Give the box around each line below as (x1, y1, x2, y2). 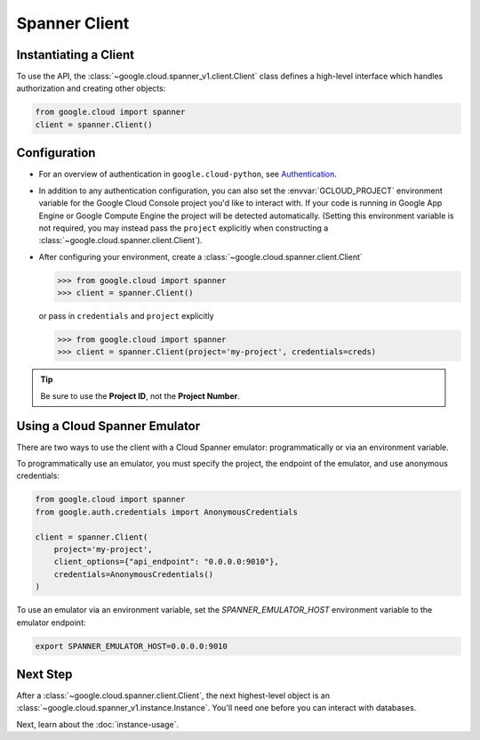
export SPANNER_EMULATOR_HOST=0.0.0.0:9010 (35, 641, 228, 651)
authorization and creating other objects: (16, 83, 166, 94)
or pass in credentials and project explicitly (38, 311, 214, 321)
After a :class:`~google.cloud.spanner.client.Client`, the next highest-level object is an (16, 690, 331, 701)
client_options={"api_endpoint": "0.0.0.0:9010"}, (53, 557, 279, 567)
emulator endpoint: (16, 617, 86, 628)
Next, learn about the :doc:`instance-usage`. (16, 719, 180, 729)
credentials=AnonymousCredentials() (53, 569, 213, 579)
